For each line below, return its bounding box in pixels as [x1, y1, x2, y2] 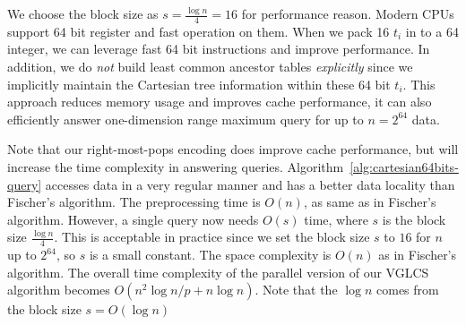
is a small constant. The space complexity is [89, 245, 332, 264]
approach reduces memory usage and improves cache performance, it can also [7, 92, 432, 111]
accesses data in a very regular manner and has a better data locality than [45, 175, 455, 193]
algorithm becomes [7, 280, 110, 299]
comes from [376, 280, 439, 299]
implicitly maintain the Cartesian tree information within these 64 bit [7, 74, 391, 93]
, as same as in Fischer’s [303, 192, 436, 211]
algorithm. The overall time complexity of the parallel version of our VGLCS [7, 262, 429, 281]
